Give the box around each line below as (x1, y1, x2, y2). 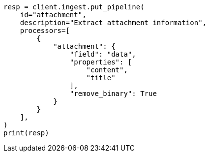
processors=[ (20, 27, 70, 34)
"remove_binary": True (69, 90, 157, 97)
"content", (86, 66, 128, 74)
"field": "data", (69, 50, 136, 58)
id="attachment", (20, 11, 87, 19)
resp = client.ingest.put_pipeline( (3, 3, 145, 11)
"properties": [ (69, 58, 132, 66)
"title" (86, 74, 116, 82)
